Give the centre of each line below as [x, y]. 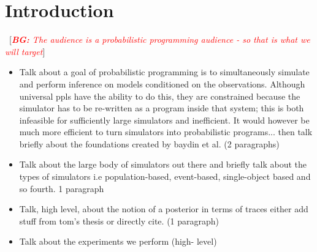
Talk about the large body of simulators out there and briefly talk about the [163, 164]
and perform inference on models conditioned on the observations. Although [162, 83]
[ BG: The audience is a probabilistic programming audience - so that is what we [160, 39]
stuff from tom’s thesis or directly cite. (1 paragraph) [119, 220]
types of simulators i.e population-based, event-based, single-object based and [165, 176]
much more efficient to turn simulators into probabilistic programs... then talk [166, 132]
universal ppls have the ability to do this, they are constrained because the [160, 96]
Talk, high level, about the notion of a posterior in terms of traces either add [164, 209]
